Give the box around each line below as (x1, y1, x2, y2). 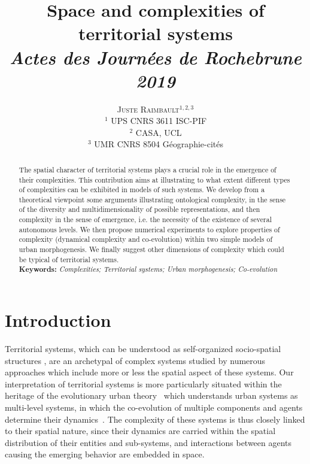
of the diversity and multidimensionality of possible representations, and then (19, 204, 260, 214)
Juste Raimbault (117, 102, 180, 115)
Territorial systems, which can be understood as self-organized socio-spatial (5, 342, 281, 355)
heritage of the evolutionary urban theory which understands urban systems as (5, 389, 298, 402)
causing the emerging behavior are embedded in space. (5, 448, 205, 460)
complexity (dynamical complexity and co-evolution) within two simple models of (19, 234, 273, 244)
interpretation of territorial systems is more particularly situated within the (5, 377, 282, 390)
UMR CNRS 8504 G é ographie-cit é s (94, 138, 224, 150)
